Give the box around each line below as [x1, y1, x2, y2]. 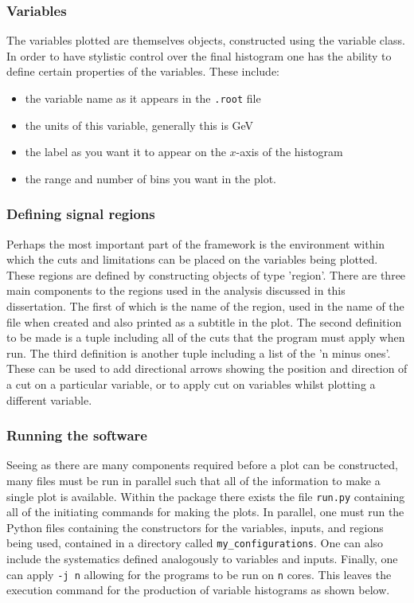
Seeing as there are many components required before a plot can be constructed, [6, 456, 398, 473]
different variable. [6, 391, 92, 408]
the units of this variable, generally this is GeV [25, 116, 254, 133]
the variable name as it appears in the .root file [25, 90, 261, 106]
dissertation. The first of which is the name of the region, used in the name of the [6, 298, 404, 315]
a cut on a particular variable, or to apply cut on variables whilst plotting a [6, 376, 376, 392]
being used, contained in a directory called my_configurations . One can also [6, 534, 384, 551]
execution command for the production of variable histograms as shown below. [6, 581, 390, 598]
